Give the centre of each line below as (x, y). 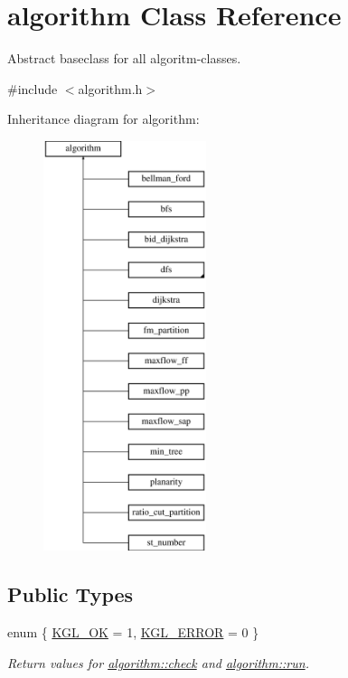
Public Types (71, 594)
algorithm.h (110, 88)
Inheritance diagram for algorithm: (103, 119)
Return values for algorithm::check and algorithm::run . (158, 662)
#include (33, 88)
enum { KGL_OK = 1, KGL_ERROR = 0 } (133, 632)
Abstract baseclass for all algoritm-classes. (124, 58)
